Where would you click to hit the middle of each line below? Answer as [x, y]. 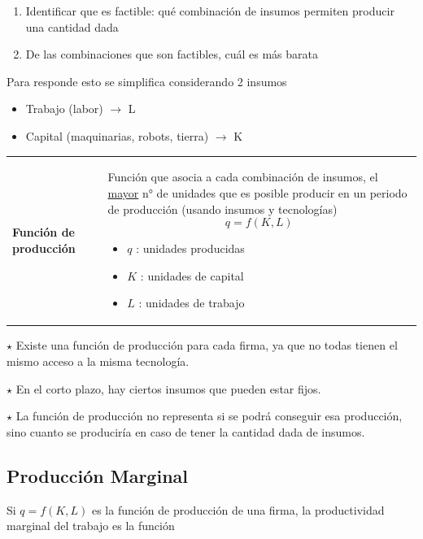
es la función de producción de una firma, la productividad [238, 509]
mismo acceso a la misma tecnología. [98, 361]
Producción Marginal [97, 475]
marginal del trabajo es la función [91, 526]
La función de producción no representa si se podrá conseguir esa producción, [209, 416]
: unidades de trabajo [192, 303]
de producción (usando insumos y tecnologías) [222, 209]
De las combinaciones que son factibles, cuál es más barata [172, 54]
